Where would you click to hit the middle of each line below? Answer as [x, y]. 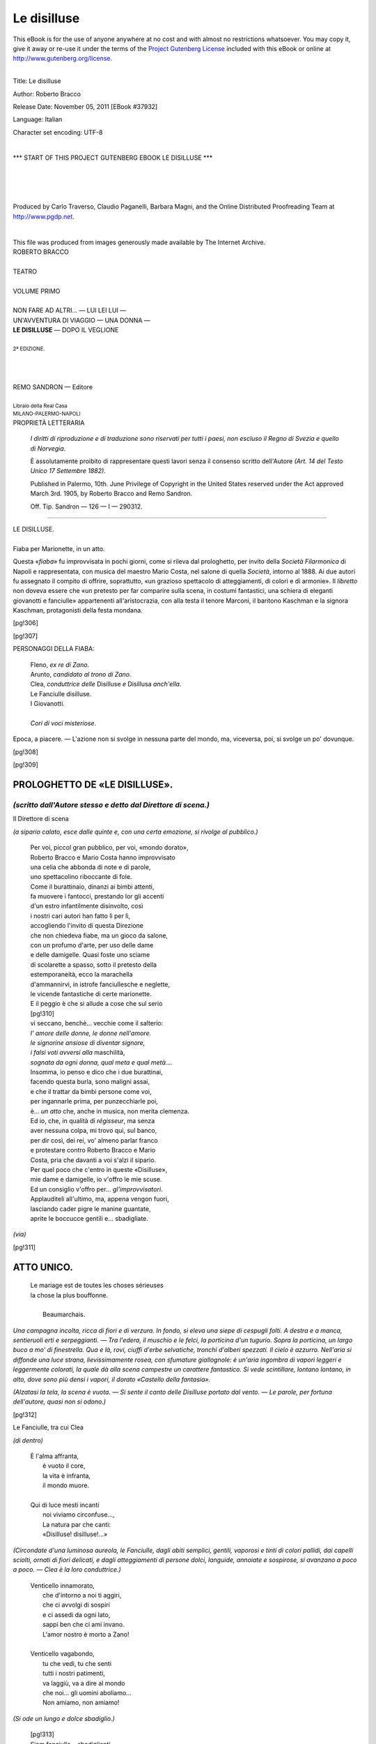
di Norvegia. [48, 448]
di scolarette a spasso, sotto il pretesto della [93, 964]
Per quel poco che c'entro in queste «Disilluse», [99, 1170]
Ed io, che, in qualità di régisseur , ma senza [93, 1121]
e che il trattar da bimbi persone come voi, [91, 1091]
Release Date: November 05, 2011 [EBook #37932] [85, 106]
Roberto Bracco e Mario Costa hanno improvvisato [103, 857]
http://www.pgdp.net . [44, 216]
